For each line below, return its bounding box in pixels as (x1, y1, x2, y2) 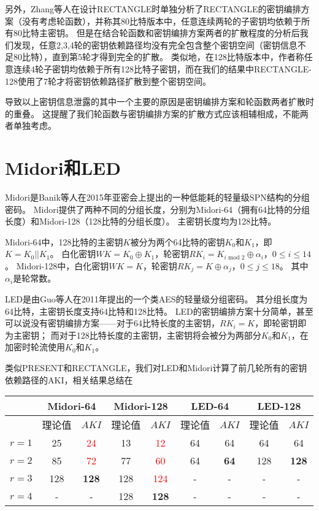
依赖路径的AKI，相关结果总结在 (5, 373, 133, 386)
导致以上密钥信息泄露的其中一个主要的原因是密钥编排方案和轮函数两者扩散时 (5, 95, 314, 108)
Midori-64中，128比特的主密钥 (5, 235, 123, 248)
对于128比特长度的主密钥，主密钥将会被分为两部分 (59, 328, 261, 341)
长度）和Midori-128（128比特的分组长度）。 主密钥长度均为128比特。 (5, 215, 277, 228)
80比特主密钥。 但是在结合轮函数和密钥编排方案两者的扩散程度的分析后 (13, 26, 300, 39)
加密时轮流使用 (5, 340, 65, 353)
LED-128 (257, 399, 301, 413)
